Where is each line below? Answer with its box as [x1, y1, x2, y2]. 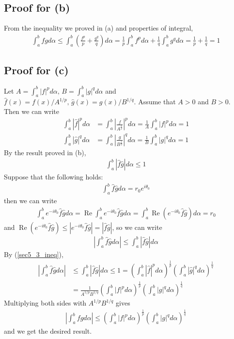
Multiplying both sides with [4, 298, 87, 308]
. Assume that [134, 97, 176, 107]
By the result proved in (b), [4, 147, 86, 157]
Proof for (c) [4, 63, 69, 78]
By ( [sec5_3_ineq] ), [4, 249, 63, 259]
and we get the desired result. [4, 326, 92, 336]
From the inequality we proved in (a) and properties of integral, [4, 23, 193, 33]
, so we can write [112, 222, 162, 232]
